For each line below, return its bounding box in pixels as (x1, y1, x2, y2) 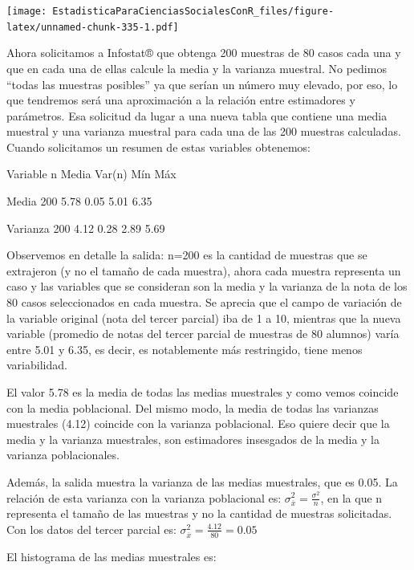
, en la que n (320, 489, 383, 506)
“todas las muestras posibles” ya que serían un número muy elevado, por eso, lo (6, 75, 398, 92)
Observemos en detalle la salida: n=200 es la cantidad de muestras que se (6, 246, 367, 263)
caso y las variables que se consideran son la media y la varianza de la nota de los (6, 278, 408, 295)
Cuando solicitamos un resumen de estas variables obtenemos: (6, 138, 310, 155)
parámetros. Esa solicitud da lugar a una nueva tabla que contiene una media (6, 107, 388, 124)
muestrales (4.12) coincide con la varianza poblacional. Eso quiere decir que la (6, 415, 390, 432)
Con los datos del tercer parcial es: (6, 520, 177, 537)
